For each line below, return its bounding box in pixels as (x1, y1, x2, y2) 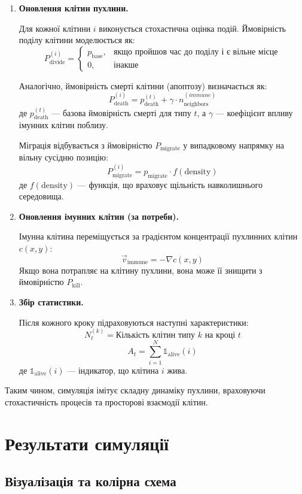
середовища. (19, 190, 64, 202)
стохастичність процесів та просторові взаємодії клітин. (5, 395, 208, 408)
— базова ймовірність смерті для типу (51, 106, 191, 119)
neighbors (184, 101, 209, 107)
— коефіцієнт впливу (215, 106, 293, 119)
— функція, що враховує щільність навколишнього (77, 178, 263, 190)
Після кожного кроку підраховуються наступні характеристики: (19, 316, 249, 328)
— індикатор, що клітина (67, 363, 159, 376)
